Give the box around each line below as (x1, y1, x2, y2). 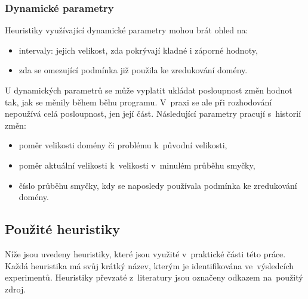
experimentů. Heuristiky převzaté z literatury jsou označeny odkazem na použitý (5, 271, 303, 284)
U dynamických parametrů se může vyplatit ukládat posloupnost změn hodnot (5, 84, 292, 96)
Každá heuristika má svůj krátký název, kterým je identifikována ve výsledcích (5, 259, 294, 272)
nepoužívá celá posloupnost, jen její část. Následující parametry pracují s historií (5, 107, 301, 120)
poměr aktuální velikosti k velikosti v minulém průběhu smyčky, (19, 158, 255, 171)
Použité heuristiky (5, 220, 120, 238)
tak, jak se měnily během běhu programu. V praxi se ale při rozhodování (5, 95, 272, 108)
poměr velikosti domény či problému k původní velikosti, (19, 139, 227, 151)
